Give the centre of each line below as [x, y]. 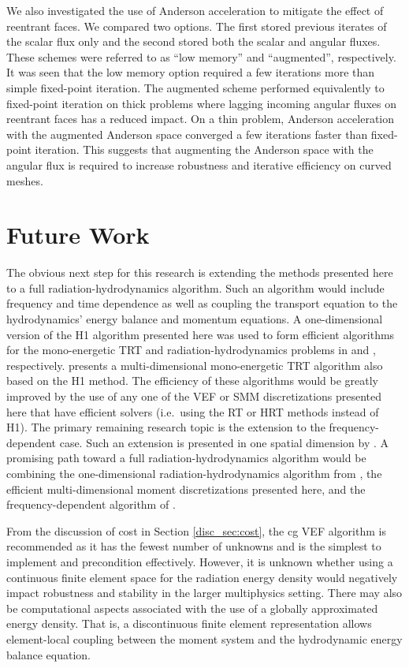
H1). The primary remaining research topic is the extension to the [166, 427]
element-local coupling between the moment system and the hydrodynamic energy [204, 638]
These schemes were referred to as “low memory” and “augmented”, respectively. [201, 56]
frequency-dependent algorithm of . [91, 504]
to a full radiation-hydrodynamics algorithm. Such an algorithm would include [195, 287]
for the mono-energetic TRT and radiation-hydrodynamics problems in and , [191, 350]
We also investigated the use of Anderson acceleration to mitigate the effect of [195, 10]
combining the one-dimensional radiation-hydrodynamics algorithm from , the [194, 473]
